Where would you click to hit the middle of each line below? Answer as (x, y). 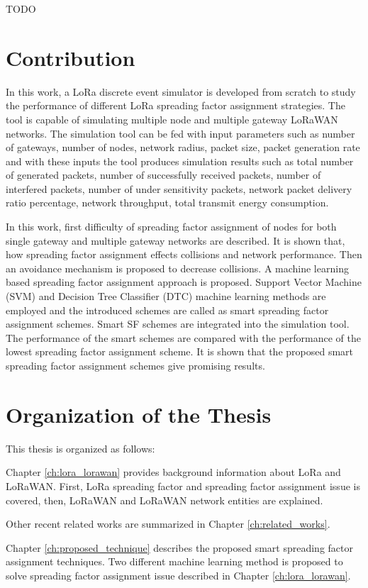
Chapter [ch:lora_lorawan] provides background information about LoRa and (173, 472)
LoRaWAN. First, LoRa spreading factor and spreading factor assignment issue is (183, 486)
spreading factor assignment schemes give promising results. (135, 365)
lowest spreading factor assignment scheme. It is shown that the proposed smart (180, 351)
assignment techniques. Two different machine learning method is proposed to (174, 561)
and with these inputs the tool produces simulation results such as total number (180, 161)
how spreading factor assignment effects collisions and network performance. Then (184, 254)
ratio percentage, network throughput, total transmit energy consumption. (167, 203)
